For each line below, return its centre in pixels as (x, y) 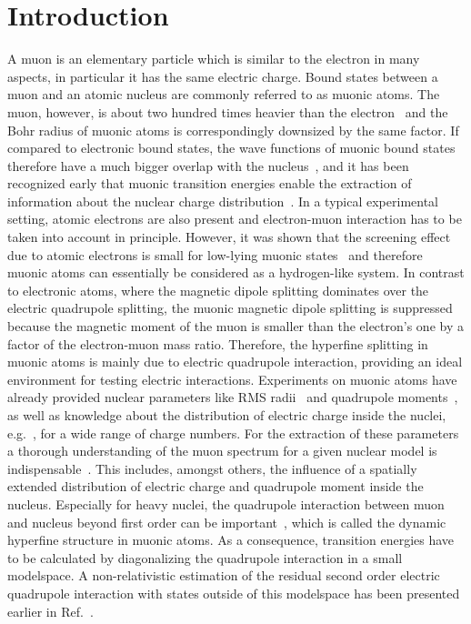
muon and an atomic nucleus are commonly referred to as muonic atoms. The (224, 94)
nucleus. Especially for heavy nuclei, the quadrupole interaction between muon (226, 503)
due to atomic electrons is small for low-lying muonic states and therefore (215, 254)
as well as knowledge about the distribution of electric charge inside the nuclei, (227, 415)
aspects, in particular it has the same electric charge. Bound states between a (223, 76)
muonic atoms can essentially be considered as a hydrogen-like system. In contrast (236, 272)
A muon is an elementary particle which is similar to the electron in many (214, 59)
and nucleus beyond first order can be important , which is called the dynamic (227, 522)
